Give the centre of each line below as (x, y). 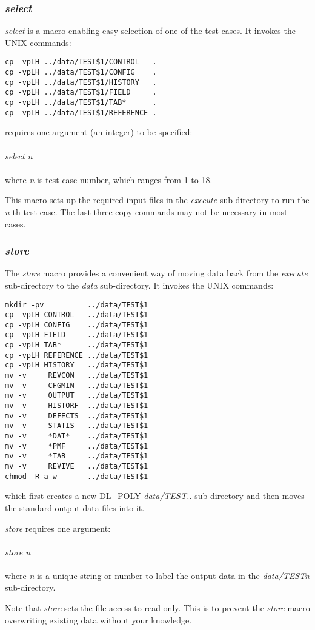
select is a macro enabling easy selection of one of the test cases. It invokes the (150, 31)
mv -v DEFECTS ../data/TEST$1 (77, 416)
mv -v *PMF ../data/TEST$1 (77, 446)
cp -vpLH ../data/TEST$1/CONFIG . (81, 72)
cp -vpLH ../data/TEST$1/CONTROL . (81, 62)
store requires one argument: (58, 528)
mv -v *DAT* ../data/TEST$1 (77, 436)
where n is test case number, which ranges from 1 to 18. (109, 179)
